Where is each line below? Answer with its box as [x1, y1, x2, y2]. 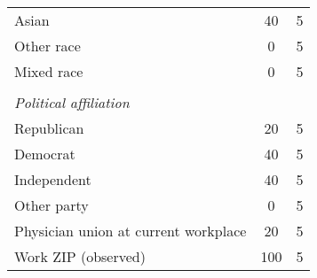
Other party [14, 195, 89, 215]
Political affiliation [14, 92, 130, 112]
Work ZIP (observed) [14, 246, 146, 266]
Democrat [14, 143, 75, 164]
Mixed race [14, 61, 83, 81]
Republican [14, 118, 84, 138]
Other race [14, 35, 81, 56]
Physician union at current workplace [14, 220, 247, 241]
